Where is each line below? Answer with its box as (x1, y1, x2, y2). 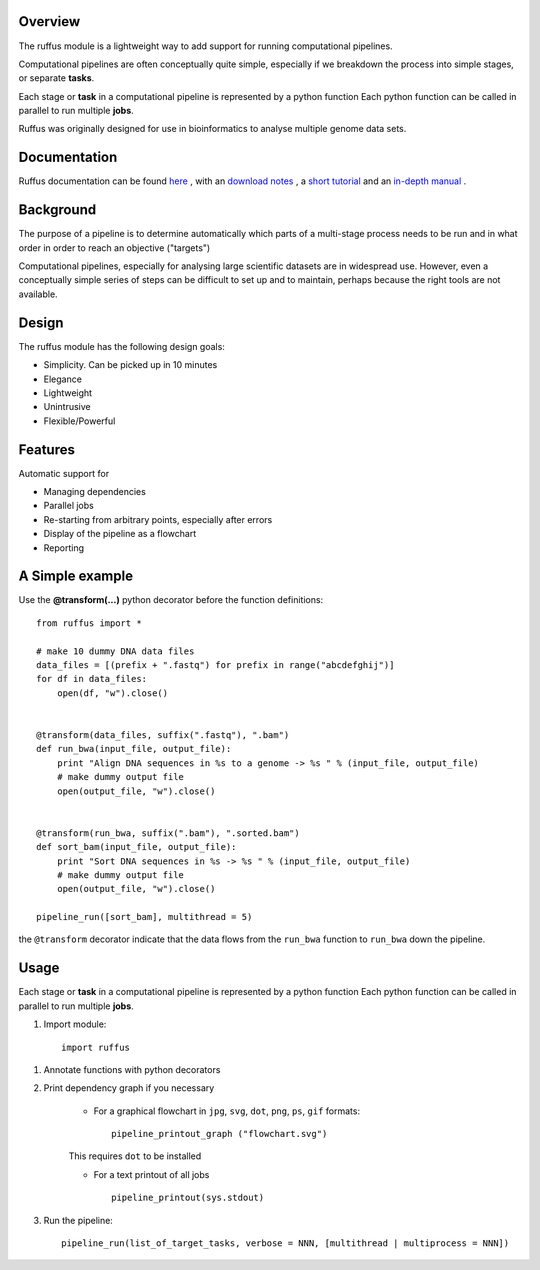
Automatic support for (18, 467, 110, 479)
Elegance (43, 373, 82, 385)
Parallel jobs (43, 500, 94, 512)
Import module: (43, 1018, 107, 1030)
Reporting (43, 541, 85, 554)
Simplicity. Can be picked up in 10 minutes (43, 359, 218, 371)
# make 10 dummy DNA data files (36, 645, 195, 657)
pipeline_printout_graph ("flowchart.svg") (111, 1128, 328, 1140)
